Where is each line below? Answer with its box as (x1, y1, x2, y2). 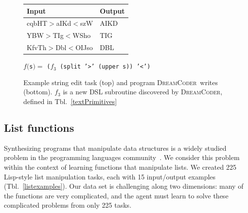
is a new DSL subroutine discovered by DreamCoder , (63, 87, 223, 97)
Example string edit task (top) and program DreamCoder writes (23, 77, 218, 87)
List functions (4, 120, 74, 135)
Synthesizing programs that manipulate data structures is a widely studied (4, 142, 227, 153)
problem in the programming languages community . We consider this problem (4, 152, 240, 162)
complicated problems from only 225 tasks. (4, 200, 132, 210)
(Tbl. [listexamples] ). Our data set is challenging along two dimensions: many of (4, 181, 244, 191)
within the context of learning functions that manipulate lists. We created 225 (4, 161, 236, 172)
